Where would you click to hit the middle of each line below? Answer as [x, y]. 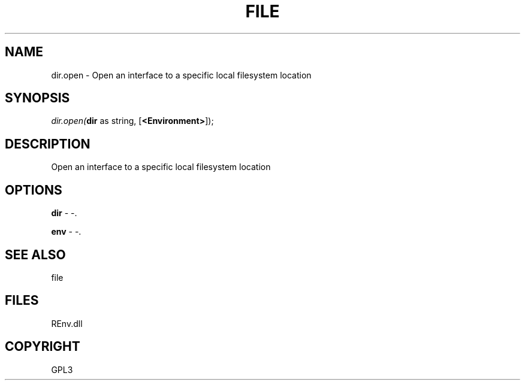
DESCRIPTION [48, 144]
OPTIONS [34, 190]
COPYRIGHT [43, 347]
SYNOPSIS [37, 98]
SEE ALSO [35, 254]
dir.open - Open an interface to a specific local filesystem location [181, 75]
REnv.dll [67, 323]
